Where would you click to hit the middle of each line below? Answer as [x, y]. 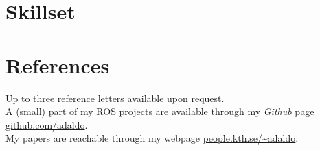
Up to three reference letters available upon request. [115, 98]
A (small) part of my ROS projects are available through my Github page [160, 111]
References [58, 65]
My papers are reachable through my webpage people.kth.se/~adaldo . [152, 138]
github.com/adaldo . [47, 124]
